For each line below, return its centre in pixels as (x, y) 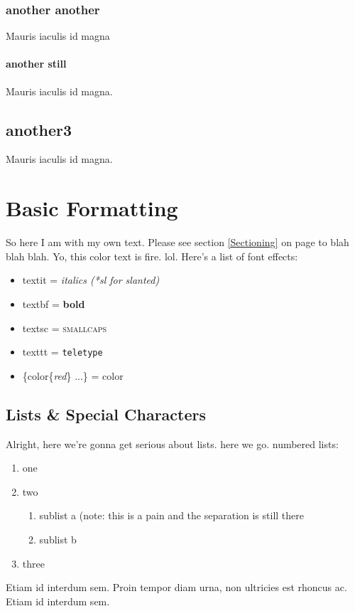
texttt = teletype (62, 352)
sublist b (58, 539)
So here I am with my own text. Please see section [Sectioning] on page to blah (177, 242)
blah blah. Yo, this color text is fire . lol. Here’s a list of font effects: (152, 256)
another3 (39, 129)
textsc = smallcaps (65, 328)
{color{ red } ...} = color (73, 375)
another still (36, 64)
